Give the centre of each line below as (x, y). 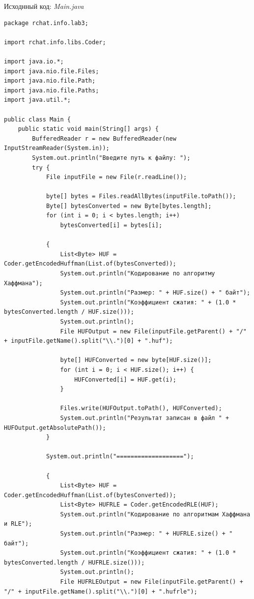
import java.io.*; (34, 61)
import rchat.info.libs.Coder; (55, 42)
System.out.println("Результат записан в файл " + (145, 418)
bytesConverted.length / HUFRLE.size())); (74, 562)
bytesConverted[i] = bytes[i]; (111, 225)
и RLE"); (18, 524)
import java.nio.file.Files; (52, 71)
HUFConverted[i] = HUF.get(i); (125, 379)
